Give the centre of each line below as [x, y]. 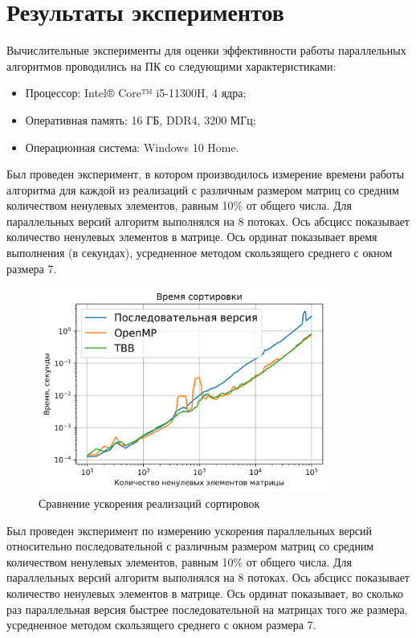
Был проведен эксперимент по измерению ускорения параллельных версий [189, 530]
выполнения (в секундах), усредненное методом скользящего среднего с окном [200, 253]
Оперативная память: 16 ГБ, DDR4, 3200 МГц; [141, 119]
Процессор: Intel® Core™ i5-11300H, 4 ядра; [136, 93]
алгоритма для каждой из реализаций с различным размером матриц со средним [203, 189]
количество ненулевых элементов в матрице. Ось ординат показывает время [192, 237]
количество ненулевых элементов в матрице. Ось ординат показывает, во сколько [205, 593]
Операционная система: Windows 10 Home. [132, 147]
